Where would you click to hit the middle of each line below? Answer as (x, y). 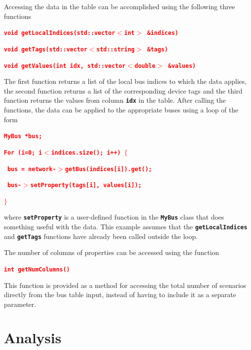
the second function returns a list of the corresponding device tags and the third (123, 90)
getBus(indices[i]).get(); (109, 169)
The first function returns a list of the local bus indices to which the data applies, (125, 81)
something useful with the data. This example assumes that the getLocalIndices (126, 227)
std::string (116, 49)
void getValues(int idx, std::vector (65, 66)
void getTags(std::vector (46, 49)
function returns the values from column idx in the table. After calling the (115, 100)
